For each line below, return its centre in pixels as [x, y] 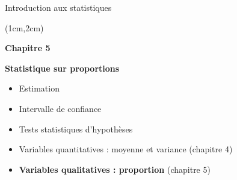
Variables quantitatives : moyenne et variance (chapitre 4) [126, 149]
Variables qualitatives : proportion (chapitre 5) [115, 169]
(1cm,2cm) [24, 27]
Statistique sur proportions [62, 68]
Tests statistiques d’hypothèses [76, 129]
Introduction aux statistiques [58, 7]
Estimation [39, 88]
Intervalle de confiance [60, 108]
